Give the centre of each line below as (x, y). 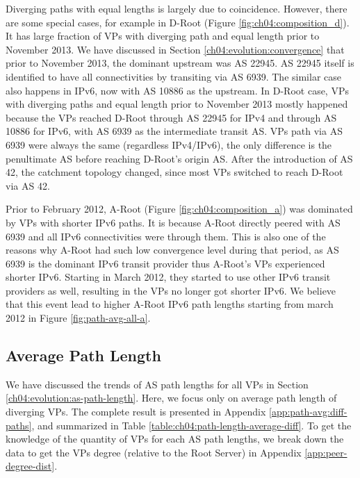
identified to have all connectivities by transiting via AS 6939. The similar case (173, 76)
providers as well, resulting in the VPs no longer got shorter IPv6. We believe (171, 290)
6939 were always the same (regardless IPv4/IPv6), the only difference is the (169, 144)
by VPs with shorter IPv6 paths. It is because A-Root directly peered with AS (173, 222)
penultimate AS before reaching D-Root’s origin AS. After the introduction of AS (179, 158)
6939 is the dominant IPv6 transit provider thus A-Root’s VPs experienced (165, 263)
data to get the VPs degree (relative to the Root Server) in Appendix (154, 452)
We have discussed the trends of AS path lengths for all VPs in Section (157, 384)
